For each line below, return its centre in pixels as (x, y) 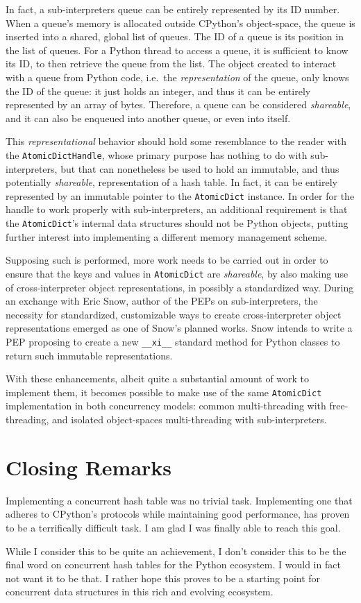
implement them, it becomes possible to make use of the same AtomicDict (164, 392)
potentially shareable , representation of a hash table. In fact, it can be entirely (171, 182)
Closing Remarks (89, 467)
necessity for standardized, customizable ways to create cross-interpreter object (174, 314)
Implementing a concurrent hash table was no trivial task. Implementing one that (179, 500)
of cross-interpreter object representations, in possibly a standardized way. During (180, 287)
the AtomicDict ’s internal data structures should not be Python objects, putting (177, 223)
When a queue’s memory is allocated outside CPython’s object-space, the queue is (180, 23)
